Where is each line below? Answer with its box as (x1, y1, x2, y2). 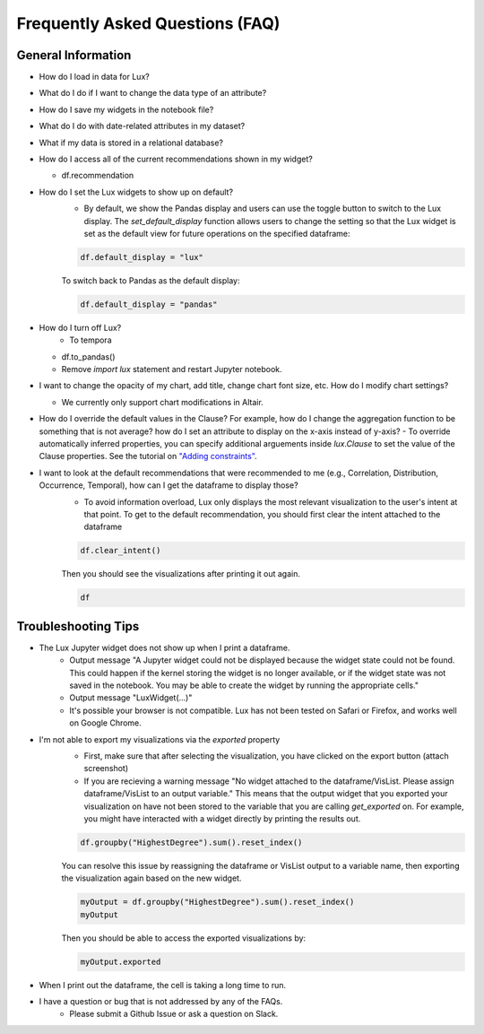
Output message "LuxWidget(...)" (69, 692, 193, 703)
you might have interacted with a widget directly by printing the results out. (83, 812, 361, 824)
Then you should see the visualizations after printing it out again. (61, 569, 300, 579)
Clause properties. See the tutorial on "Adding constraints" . (39, 451, 257, 462)
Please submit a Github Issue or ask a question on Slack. (69, 1009, 279, 1020)
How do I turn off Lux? (39, 322, 122, 333)
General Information (16, 48, 132, 63)
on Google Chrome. (69, 717, 143, 728)
